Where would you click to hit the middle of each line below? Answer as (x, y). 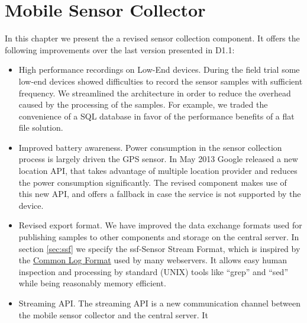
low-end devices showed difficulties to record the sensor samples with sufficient (161, 81)
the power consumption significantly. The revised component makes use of (153, 182)
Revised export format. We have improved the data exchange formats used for (160, 225)
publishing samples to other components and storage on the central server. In (159, 237)
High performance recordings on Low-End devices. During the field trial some (159, 70)
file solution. (41, 127)
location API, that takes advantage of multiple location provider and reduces (158, 171)
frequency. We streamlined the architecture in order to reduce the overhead (155, 93)
